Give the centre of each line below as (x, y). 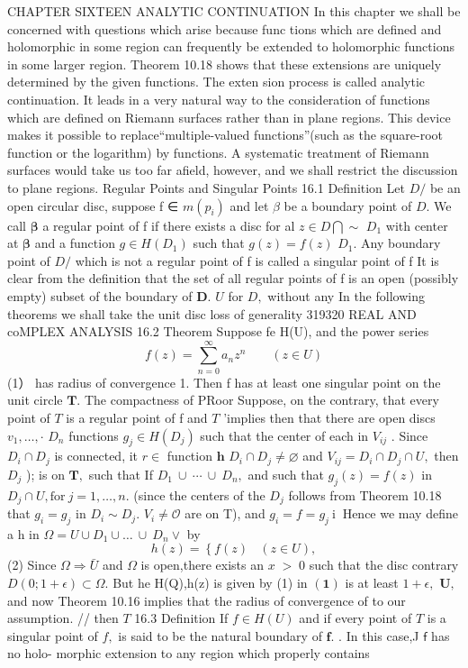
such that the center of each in (284, 435)
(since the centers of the (199, 494)
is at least (372, 583)
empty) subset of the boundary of (100, 295)
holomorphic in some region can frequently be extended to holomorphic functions (231, 46)
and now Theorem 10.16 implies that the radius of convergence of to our (207, 600)
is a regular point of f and (137, 417)
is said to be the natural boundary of (220, 635)
